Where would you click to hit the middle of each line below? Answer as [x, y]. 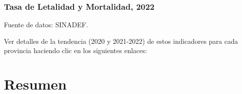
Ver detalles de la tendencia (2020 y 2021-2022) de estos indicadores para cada [121, 41]
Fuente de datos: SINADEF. [46, 25]
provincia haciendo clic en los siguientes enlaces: [75, 50]
